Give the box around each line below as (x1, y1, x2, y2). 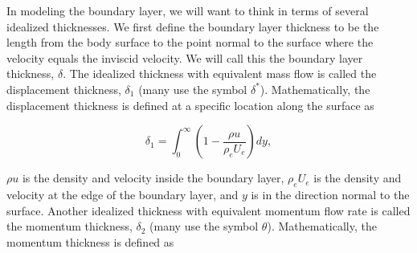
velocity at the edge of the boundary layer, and (6, 186, 239, 202)
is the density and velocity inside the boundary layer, (22, 169, 284, 186)
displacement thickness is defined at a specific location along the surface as (6, 96, 374, 113)
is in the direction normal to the (251, 186, 410, 202)
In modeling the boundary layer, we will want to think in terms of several (6, 2, 369, 18)
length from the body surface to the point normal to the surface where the (6, 34, 374, 51)
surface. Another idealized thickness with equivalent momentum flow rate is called (6, 202, 411, 218)
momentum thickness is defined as (6, 233, 174, 250)
